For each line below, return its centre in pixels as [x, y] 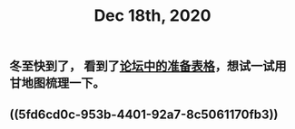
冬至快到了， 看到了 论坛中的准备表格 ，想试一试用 [148, 66]
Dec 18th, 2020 [152, 16]
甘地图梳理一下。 [57, 83]
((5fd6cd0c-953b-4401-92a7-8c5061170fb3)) [144, 114]
